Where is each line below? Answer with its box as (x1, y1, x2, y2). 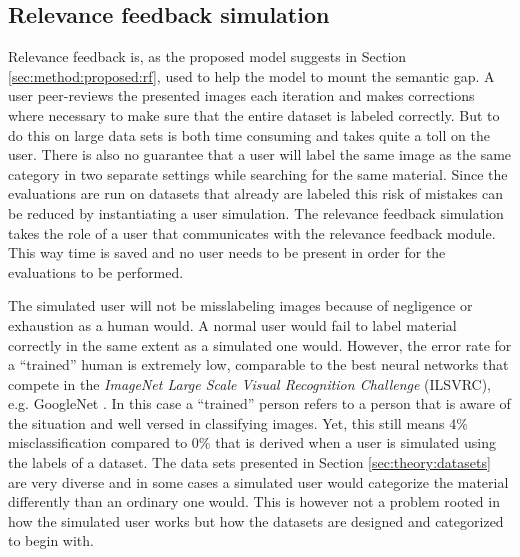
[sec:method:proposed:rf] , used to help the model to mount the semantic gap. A (8, 65, 495, 86)
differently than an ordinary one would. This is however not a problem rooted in (8, 491, 500, 512)
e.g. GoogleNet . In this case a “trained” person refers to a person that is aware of (8, 393, 511, 414)
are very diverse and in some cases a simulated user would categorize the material (8, 471, 509, 492)
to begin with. (8, 530, 94, 551)
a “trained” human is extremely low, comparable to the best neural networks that (8, 354, 509, 375)
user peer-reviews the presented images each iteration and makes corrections (8, 85, 475, 106)
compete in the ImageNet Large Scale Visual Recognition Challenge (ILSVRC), (8, 373, 491, 394)
